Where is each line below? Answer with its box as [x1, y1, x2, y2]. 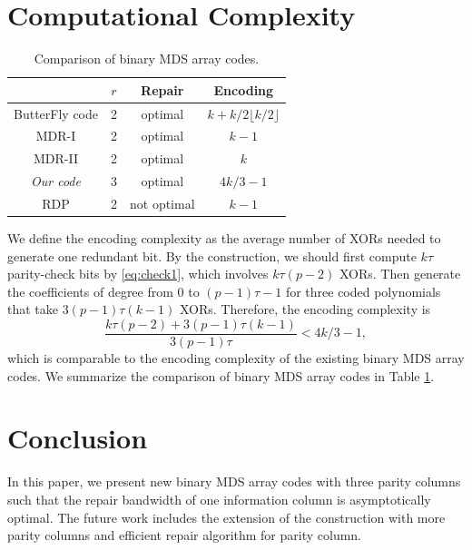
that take [7, 300, 58, 319]
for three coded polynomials [285, 281, 441, 300]
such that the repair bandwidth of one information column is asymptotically [7, 489, 431, 508]
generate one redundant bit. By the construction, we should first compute [7, 246, 417, 265]
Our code [31, 172, 81, 191]
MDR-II [34, 149, 78, 168]
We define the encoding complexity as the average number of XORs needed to [7, 229, 441, 248]
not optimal [130, 193, 195, 212]
